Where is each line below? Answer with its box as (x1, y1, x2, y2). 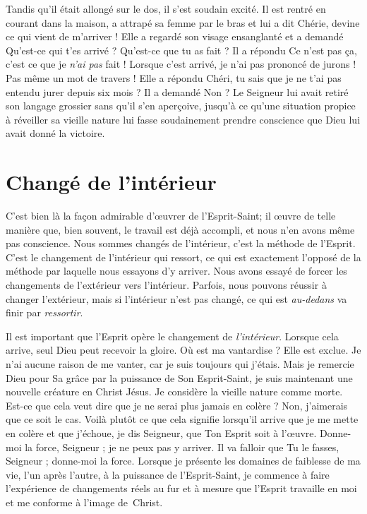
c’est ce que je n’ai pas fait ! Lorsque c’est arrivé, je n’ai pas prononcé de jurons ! (6, 56, 356, 71)
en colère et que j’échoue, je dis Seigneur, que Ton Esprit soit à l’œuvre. (6, 425, 317, 440)
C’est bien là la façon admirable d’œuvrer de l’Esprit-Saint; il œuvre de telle (6, 208, 336, 223)
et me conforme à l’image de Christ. (6, 494, 163, 509)
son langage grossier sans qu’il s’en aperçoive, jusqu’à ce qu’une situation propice (6, 98, 356, 113)
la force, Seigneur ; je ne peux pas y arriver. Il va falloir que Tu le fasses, (25, 439, 339, 454)
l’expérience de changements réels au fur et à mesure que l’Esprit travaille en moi (6, 481, 357, 496)
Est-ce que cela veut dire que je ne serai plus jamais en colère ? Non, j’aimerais (6, 398, 348, 412)
